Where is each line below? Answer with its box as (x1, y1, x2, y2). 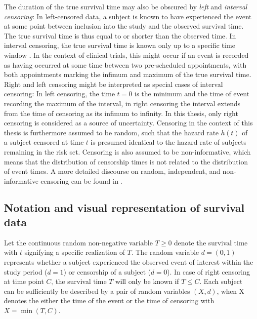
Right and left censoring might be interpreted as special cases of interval (4, 79, 223, 89)
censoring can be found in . (41, 175, 123, 186)
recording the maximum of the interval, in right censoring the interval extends (4, 98, 241, 108)
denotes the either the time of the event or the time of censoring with (4, 295, 214, 306)
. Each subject (199, 276, 243, 286)
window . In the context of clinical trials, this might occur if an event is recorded (4, 49, 249, 60)
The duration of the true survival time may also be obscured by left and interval (4, 1, 247, 11)
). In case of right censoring (167, 266, 250, 277)
